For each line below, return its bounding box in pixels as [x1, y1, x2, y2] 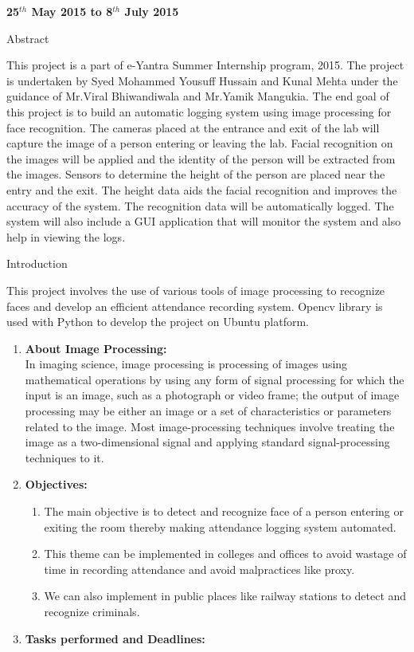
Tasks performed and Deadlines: [25, 630, 205, 646]
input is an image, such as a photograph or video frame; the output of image [25, 387, 400, 403]
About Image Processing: [25, 340, 167, 356]
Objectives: [25, 476, 88, 493]
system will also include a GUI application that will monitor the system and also [6, 213, 401, 230]
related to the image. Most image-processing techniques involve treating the [25, 418, 395, 434]
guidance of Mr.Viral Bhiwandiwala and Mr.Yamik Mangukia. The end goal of [6, 88, 389, 104]
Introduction [6, 255, 68, 272]
